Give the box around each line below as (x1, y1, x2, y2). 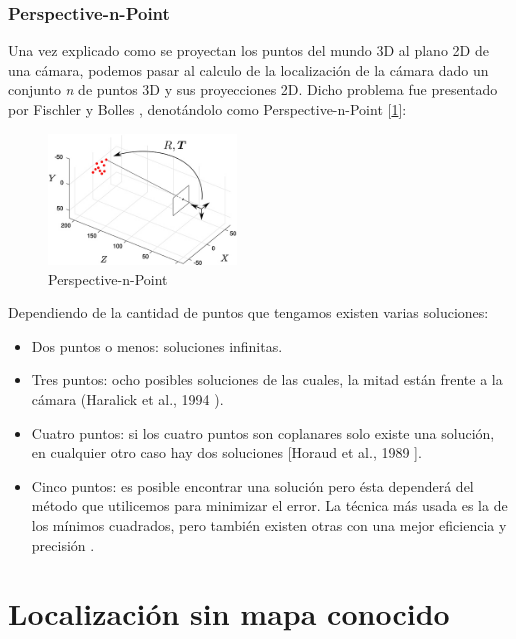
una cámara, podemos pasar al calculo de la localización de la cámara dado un (8, 59, 489, 80)
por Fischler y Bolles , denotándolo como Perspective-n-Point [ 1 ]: (8, 99, 407, 119)
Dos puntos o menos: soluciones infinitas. (31, 335, 283, 356)
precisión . (31, 534, 95, 555)
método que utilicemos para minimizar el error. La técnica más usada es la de (31, 495, 508, 516)
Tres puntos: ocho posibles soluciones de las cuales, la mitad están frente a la (31, 369, 503, 390)
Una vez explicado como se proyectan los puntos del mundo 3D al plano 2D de (8, 40, 489, 61)
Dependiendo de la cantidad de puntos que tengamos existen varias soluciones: (8, 302, 489, 323)
